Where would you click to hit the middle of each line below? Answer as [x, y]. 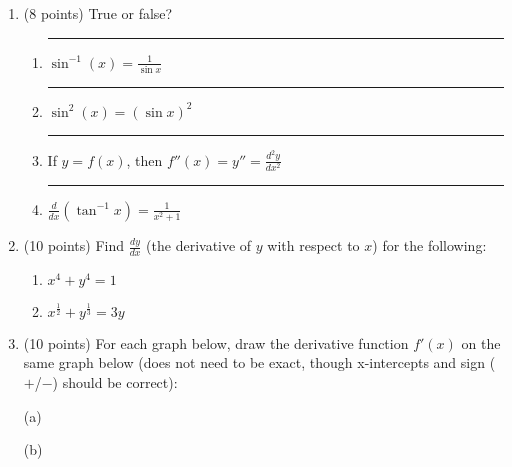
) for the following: [429, 245]
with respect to [313, 245]
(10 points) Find [74, 245]
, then [144, 159]
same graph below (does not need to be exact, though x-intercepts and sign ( [259, 362]
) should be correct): [115, 382]
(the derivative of [199, 245]
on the [481, 342]
